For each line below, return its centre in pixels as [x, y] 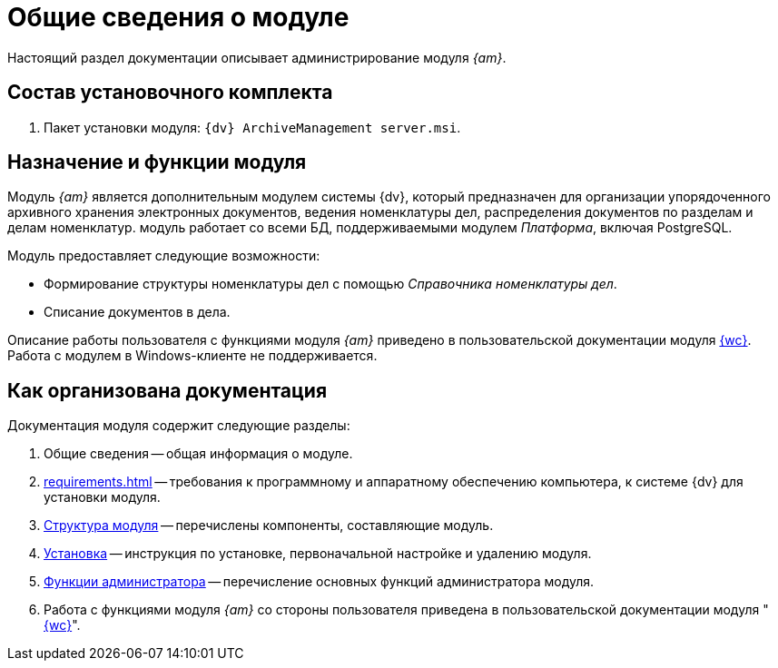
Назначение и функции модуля [157, 162]
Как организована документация [167, 390]
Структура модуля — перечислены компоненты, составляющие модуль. [269, 526]
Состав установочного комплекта [170, 93]
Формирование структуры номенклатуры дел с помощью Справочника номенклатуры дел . [330, 284]
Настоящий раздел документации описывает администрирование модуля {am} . [257, 57]
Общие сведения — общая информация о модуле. [198, 454]
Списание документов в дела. [137, 312]
